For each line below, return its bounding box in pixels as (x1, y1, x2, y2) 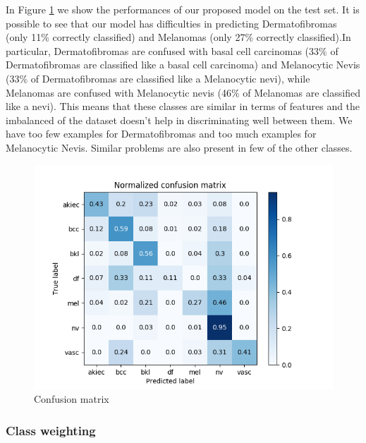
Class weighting (6, 421, 96, 439)
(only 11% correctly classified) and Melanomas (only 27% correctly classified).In (6, 30, 351, 44)
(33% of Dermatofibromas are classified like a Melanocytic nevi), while (6, 71, 310, 85)
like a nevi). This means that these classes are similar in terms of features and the (6, 99, 360, 114)
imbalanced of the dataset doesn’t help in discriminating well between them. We (6, 112, 353, 127)
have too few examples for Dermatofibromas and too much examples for (6, 126, 317, 141)
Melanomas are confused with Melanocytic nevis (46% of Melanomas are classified (6, 85, 360, 99)
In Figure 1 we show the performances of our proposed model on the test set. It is (6, 2, 360, 16)
